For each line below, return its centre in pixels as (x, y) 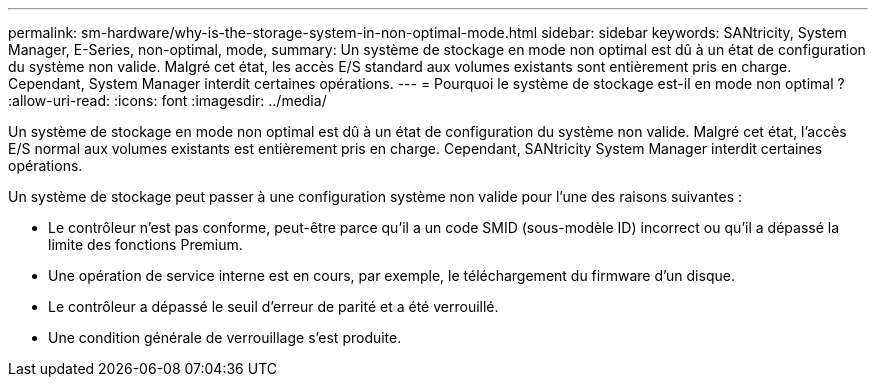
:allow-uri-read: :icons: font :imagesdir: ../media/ (167, 100)
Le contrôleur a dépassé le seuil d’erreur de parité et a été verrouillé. (273, 306)
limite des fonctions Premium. (145, 244)
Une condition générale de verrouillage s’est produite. (225, 337)
